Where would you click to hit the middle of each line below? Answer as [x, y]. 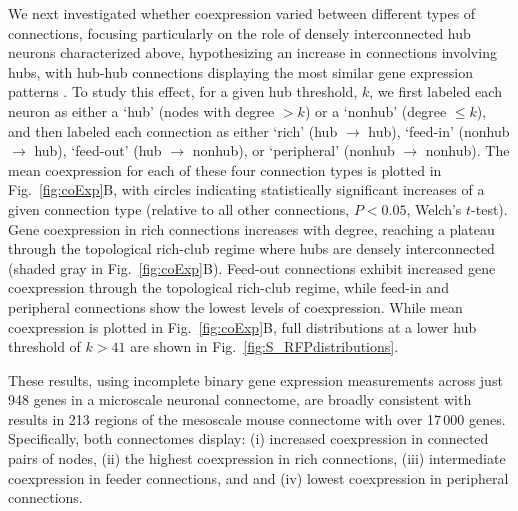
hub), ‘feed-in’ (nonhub [439, 130]
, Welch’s [434, 208]
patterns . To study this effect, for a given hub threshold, [183, 91]
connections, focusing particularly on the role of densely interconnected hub [239, 32]
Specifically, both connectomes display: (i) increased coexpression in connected [248, 438]
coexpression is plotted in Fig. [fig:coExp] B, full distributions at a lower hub [242, 326]
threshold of [44, 346]
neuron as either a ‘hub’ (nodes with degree [141, 110]
